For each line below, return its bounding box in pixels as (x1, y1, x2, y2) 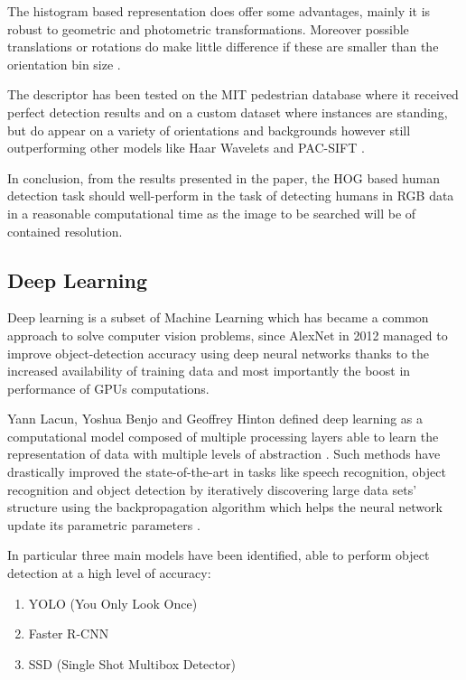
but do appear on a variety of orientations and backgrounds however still (7, 120, 411, 139)
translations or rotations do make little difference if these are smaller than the (7, 37, 439, 56)
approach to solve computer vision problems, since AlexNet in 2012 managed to (7, 325, 448, 344)
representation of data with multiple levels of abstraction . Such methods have (7, 444, 441, 463)
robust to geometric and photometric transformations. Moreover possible (7, 19, 409, 38)
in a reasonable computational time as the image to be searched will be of (7, 203, 416, 222)
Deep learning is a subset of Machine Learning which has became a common (7, 308, 429, 327)
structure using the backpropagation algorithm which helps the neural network (7, 498, 443, 517)
